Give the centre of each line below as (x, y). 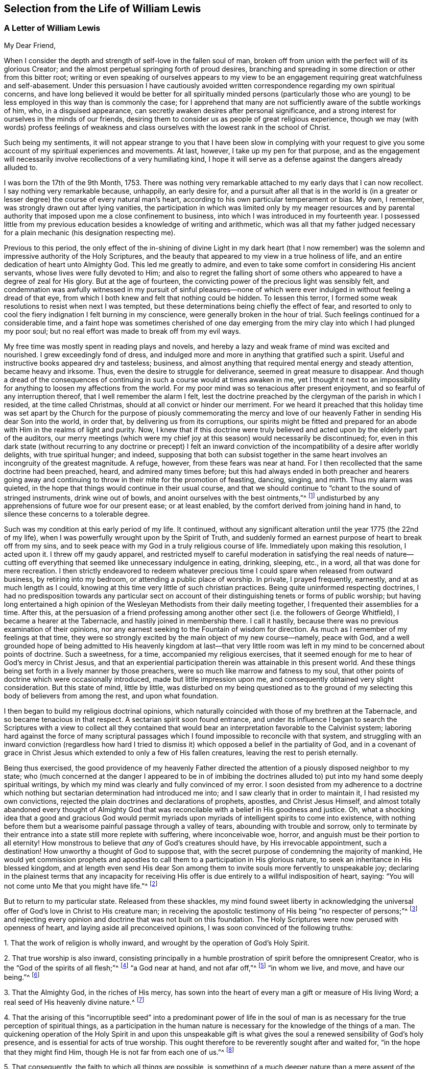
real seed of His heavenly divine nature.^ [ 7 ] (74, 1001)
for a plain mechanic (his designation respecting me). (90, 232)
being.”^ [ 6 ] (22, 977)
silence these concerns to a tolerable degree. (77, 514)
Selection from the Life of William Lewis (103, 9)
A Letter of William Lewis (52, 28)
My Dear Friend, (30, 45)
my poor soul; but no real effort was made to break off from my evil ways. (122, 331)
